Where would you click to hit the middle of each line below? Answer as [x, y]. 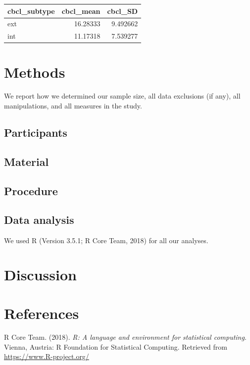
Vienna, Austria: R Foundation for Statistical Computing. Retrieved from [116, 346]
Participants [36, 132]
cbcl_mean [81, 11]
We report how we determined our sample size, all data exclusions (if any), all [122, 96]
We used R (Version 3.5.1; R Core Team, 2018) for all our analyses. [106, 240]
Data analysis [39, 220]
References [42, 313]
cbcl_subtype [31, 11]
